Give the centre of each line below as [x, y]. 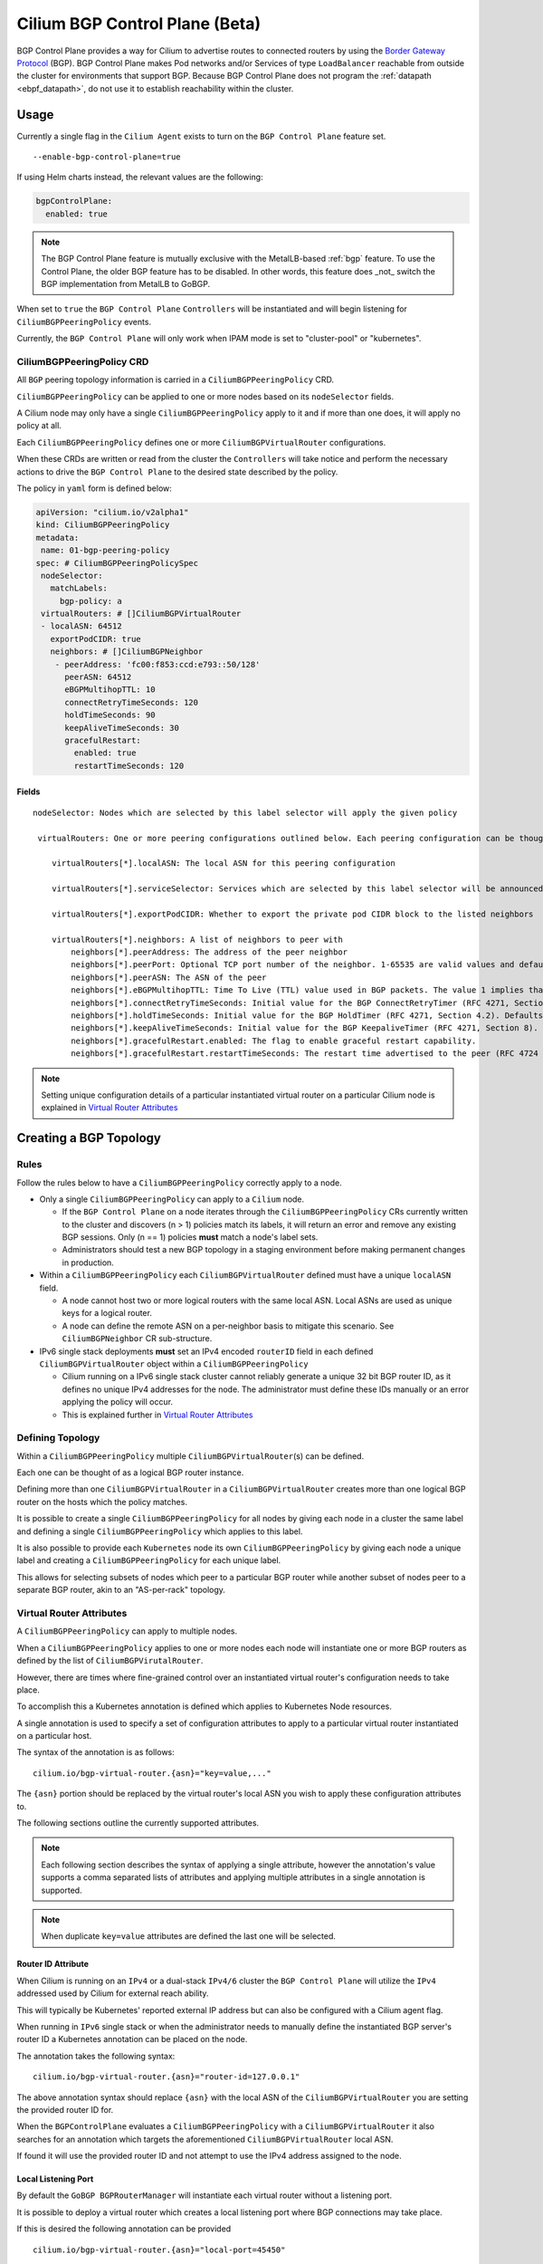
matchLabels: [79, 588]
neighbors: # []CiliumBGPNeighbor [127, 652]
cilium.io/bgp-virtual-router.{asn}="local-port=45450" [159, 2250]
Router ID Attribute [53, 1964]
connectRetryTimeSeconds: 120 [132, 702]
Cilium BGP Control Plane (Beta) [139, 24]
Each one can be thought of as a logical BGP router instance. [130, 1473]
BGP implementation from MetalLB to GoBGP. [126, 283]
